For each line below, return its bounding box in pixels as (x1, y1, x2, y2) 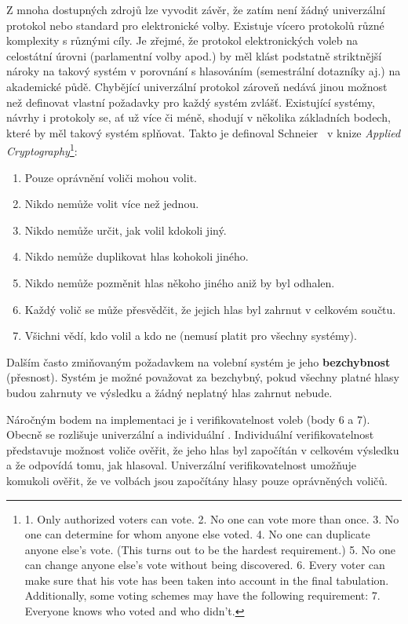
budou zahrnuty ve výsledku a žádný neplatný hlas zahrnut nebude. (6, 384, 333, 400)
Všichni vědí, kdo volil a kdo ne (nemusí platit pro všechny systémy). (24, 327, 357, 344)
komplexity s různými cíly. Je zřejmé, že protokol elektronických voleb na (6, 32, 359, 49)
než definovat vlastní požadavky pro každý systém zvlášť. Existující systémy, (6, 93, 375, 110)
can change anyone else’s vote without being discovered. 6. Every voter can (24, 556, 385, 573)
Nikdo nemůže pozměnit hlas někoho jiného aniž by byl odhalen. (24, 274, 335, 290)
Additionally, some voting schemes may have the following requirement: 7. (24, 587, 381, 604)
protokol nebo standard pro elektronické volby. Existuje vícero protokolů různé (6, 16, 384, 33)
